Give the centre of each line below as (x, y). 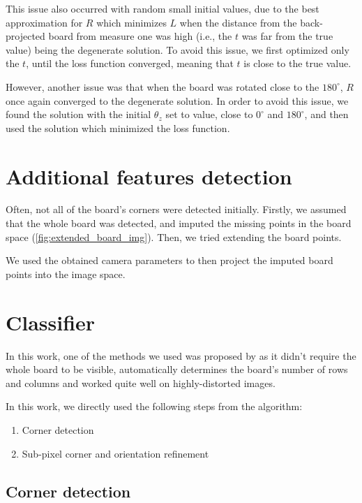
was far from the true (287, 36)
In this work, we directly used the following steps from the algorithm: (154, 406)
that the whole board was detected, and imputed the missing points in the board (179, 223)
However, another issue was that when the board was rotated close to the (163, 86)
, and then (326, 114)
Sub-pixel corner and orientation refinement (115, 453)
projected (25, 36)
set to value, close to (209, 114)
